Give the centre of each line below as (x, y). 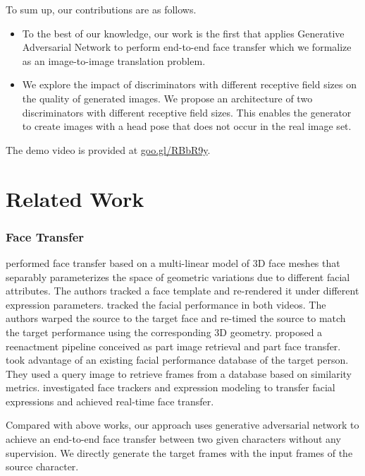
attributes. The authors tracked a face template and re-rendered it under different (182, 291)
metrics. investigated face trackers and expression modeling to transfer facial (171, 387)
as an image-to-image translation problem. (114, 60)
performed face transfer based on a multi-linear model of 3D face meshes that (173, 262)
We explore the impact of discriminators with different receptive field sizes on (189, 84)
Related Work (75, 198)
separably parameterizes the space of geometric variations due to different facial (178, 276)
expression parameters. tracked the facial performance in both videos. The (166, 304)
